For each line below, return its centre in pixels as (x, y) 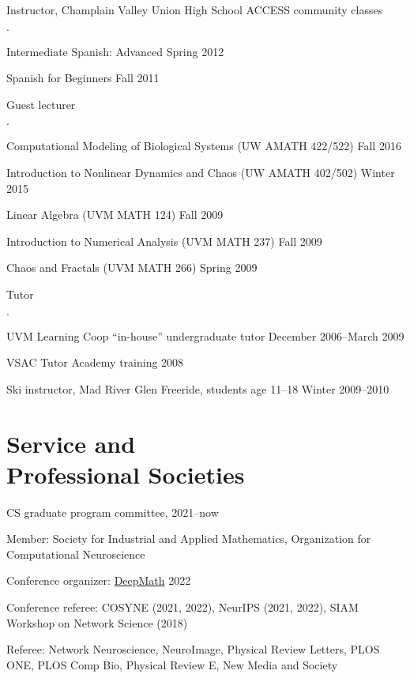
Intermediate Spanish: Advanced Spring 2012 (115, 51)
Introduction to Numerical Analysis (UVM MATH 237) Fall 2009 (164, 241)
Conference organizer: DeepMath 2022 (99, 580)
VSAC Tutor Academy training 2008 (95, 362)
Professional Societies (126, 474)
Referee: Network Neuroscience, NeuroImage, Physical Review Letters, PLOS (193, 649)
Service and (71, 443)
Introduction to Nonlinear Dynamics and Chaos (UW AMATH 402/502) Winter (201, 172)
